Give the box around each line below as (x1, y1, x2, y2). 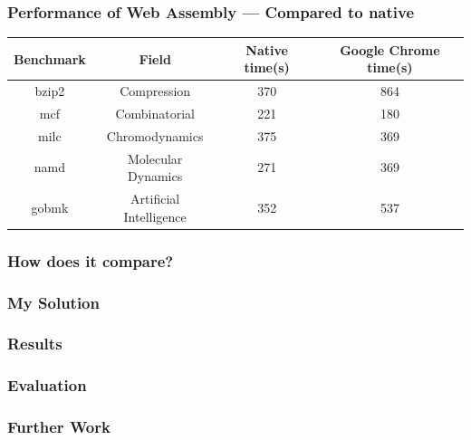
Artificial (130, 189, 180, 208)
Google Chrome (340, 40, 440, 59)
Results (7, 332, 62, 355)
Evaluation (7, 374, 87, 397)
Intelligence (123, 206, 187, 225)
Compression (120, 81, 191, 100)
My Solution (7, 291, 100, 313)
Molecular (127, 148, 183, 167)
